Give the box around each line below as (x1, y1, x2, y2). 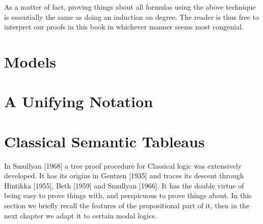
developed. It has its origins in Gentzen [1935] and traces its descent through (4, 170, 244, 181)
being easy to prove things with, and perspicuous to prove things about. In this (4, 190, 252, 201)
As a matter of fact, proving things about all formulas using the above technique (4, 2, 256, 12)
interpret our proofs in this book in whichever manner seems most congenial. (4, 21, 244, 32)
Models (4, 51, 56, 72)
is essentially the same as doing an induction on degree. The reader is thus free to (4, 11, 259, 22)
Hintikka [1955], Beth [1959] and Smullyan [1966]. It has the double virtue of (4, 180, 244, 190)
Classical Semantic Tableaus (4, 131, 205, 151)
